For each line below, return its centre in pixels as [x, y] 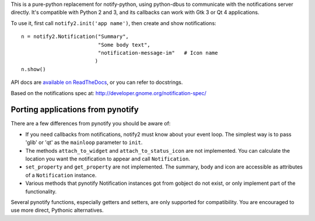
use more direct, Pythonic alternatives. [57, 211]
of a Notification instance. [61, 175]
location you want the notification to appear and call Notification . [108, 159]
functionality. [41, 191]
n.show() [34, 69]
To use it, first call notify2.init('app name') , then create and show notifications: [113, 23]
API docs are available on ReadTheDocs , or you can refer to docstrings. [97, 82]
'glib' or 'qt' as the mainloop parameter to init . [84, 142]
